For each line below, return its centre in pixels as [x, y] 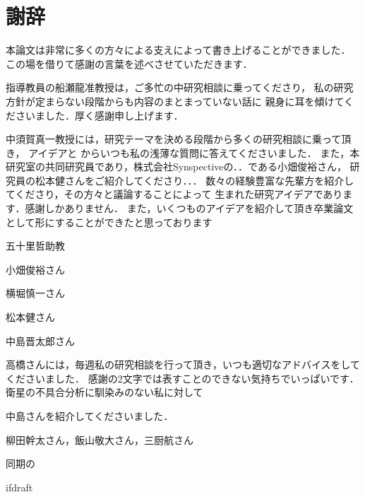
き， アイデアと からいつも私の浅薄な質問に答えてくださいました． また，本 [183, 152]
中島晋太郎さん [40, 340]
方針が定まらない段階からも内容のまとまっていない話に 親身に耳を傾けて [175, 101]
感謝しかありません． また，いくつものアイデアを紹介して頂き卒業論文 [189, 208]
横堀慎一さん [35, 293]
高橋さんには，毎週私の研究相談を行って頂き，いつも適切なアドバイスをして [183, 364]
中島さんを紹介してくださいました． [90, 416]
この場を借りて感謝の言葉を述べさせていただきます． [129, 63]
